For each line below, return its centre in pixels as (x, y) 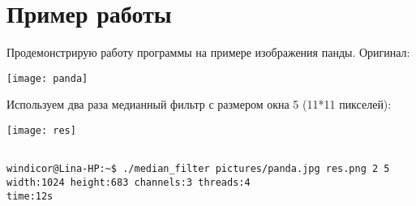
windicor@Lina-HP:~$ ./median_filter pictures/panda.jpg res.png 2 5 (198, 169)
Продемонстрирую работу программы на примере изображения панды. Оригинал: (208, 52)
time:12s (30, 196)
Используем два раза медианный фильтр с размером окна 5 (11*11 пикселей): (199, 104)
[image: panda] (47, 78)
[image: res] (41, 130)
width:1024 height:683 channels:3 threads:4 (129, 182)
